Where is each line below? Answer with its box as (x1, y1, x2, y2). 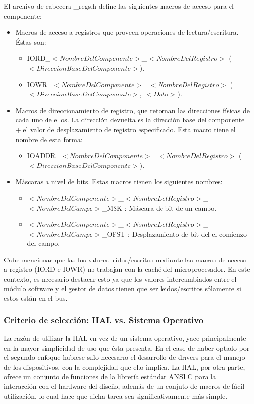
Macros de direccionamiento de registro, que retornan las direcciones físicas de (15, 105, 250, 115)
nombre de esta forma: (15, 134, 83, 144)
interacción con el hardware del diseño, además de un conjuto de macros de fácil (4, 381, 245, 391)
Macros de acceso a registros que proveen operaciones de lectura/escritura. (15, 27, 239, 37)
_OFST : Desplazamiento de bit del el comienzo (102, 228, 247, 238)
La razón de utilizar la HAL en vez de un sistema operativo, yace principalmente (4, 333, 246, 343)
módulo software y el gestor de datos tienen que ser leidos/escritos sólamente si (4, 283, 241, 293)
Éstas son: (15, 36, 46, 47)
